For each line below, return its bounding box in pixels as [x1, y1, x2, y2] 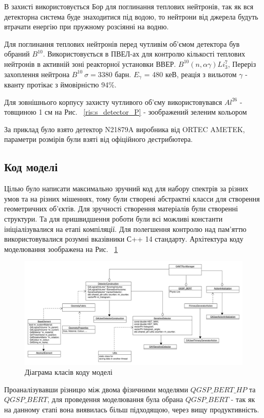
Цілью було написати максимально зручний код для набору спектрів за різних [4, 183, 249, 194]
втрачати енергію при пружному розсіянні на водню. [4, 21, 169, 32]
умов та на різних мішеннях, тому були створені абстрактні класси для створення [4, 193, 260, 204]
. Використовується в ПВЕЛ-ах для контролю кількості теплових [43, 48, 246, 59]
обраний [4, 48, 30, 59]
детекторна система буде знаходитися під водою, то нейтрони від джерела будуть [4, 11, 258, 22]
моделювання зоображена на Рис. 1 [4, 243, 118, 254]
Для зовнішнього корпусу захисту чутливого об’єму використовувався [4, 96, 222, 107]
